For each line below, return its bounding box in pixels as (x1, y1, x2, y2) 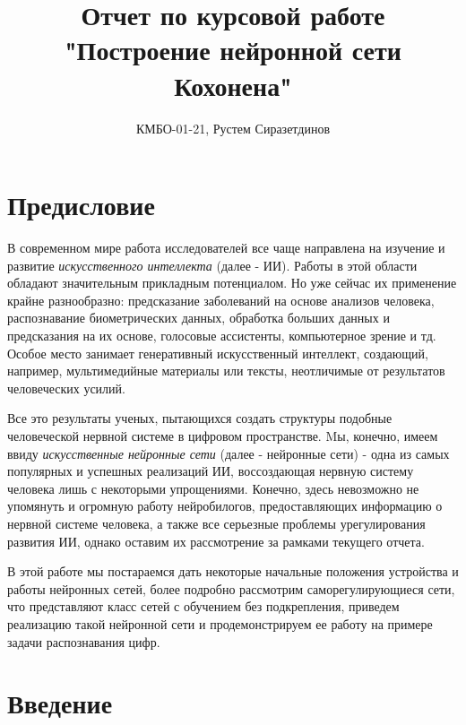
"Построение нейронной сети (65, 31, 401, 68)
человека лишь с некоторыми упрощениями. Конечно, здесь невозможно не (7, 479, 419, 497)
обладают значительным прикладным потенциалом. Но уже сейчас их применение (7, 273, 457, 292)
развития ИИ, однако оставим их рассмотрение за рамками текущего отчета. (7, 531, 425, 550)
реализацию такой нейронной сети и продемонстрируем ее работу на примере (7, 614, 433, 633)
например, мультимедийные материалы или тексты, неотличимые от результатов (7, 361, 445, 380)
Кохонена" (174, 66, 292, 103)
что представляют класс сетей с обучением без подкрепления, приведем (7, 597, 400, 616)
